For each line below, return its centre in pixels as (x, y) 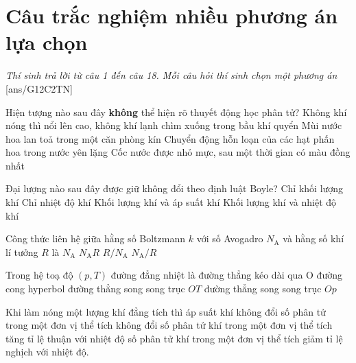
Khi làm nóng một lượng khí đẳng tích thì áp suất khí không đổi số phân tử (166, 311)
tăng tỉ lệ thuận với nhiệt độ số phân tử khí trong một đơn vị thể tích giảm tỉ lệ (174, 338)
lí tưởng (22, 251)
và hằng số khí (313, 238)
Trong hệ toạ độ (39, 275)
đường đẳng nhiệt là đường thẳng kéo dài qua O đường (226, 275)
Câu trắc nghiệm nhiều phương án (172, 15)
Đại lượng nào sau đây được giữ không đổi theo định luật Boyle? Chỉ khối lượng (175, 188)
